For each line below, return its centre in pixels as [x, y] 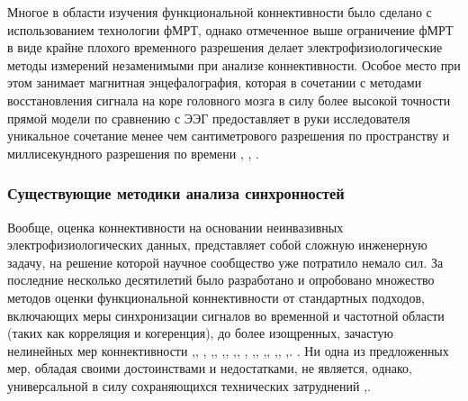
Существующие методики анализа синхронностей [176, 193]
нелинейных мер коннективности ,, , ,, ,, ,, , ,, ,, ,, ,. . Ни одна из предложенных [228, 350]
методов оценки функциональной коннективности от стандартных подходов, [216, 297]
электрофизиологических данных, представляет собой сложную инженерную [217, 245]
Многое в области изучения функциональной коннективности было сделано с [220, 12]
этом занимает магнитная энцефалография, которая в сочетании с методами [215, 82]
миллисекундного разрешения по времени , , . [133, 153]
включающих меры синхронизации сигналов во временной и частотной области [226, 315]
